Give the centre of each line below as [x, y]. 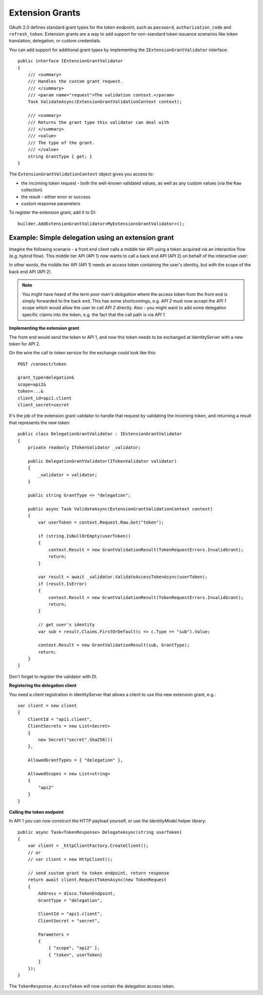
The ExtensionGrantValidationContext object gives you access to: [81, 174]
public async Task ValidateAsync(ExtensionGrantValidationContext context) [120, 509]
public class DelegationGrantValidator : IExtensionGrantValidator [100, 434]
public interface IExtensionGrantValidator [70, 61]
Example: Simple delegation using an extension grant [91, 237]
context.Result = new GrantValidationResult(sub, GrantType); [114, 645]
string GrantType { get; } [60, 156]
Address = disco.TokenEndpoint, [77, 893]
